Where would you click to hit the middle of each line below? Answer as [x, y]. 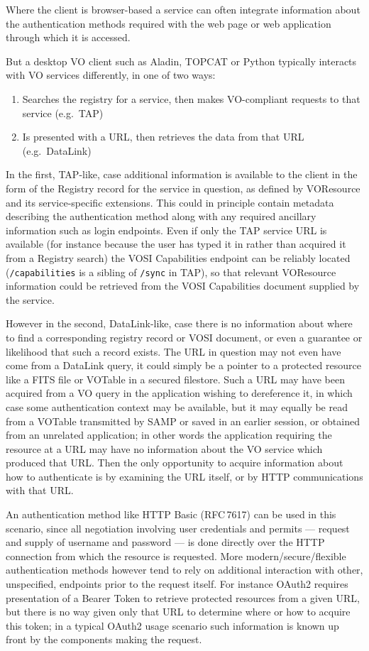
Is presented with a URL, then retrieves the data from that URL [163, 137]
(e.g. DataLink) [57, 150]
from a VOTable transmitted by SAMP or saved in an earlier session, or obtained [183, 421]
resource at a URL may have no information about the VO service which [164, 448]
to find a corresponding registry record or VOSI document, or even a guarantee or [184, 337]
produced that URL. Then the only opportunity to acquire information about [175, 463]
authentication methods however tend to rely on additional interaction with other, [184, 570]
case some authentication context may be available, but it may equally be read [177, 406]
